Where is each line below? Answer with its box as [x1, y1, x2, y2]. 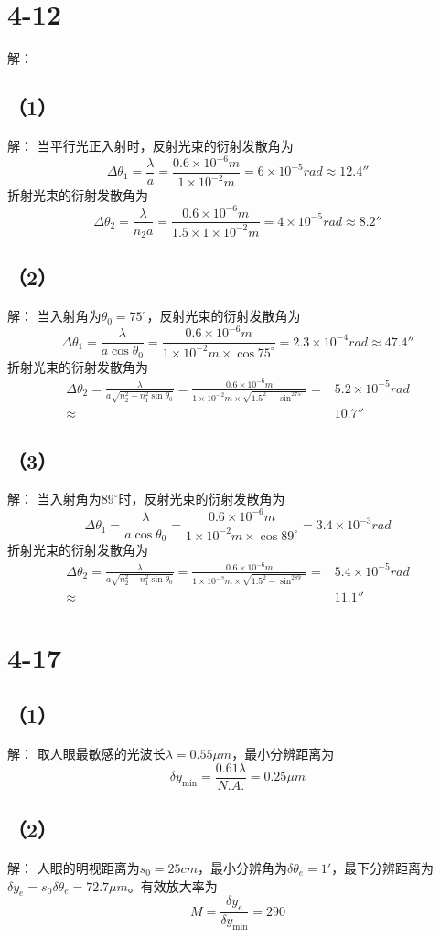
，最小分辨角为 [197, 857, 287, 877]
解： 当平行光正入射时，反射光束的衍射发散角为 [7, 135, 294, 154]
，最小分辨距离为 [231, 744, 335, 763]
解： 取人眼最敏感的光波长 [7, 744, 166, 763]
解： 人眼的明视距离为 [7, 857, 140, 877]
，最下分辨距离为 [331, 857, 435, 877]
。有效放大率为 [127, 876, 218, 895]
